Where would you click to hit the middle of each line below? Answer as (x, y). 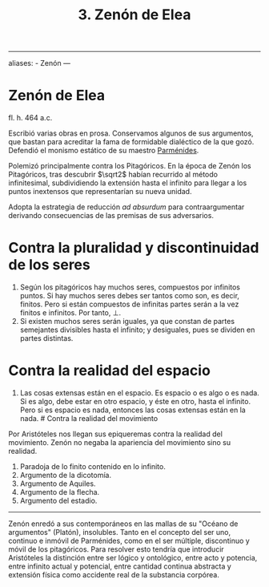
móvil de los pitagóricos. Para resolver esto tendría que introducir (116, 549)
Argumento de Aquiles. (58, 484)
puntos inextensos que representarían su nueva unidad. (100, 192)
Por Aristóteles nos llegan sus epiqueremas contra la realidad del (115, 434)
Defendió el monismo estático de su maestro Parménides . (104, 151)
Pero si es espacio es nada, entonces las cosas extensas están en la (132, 410)
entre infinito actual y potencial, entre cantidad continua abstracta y (120, 566)
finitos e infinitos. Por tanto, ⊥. (70, 313)
